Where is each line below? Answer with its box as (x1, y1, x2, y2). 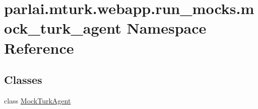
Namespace (126, 18, 207, 38)
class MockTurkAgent (4, 95, 71, 105)
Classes (4, 72, 42, 87)
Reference (4, 37, 74, 58)
